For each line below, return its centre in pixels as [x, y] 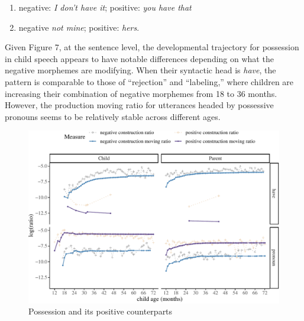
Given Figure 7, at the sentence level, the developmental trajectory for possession [152, 47]
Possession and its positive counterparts [101, 311]
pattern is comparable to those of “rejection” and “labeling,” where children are [149, 81]
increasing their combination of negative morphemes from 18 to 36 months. [141, 93]
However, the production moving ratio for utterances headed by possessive [139, 105]
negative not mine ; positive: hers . [79, 27]
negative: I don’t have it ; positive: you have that [105, 7]
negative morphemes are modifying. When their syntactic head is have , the [140, 70]
